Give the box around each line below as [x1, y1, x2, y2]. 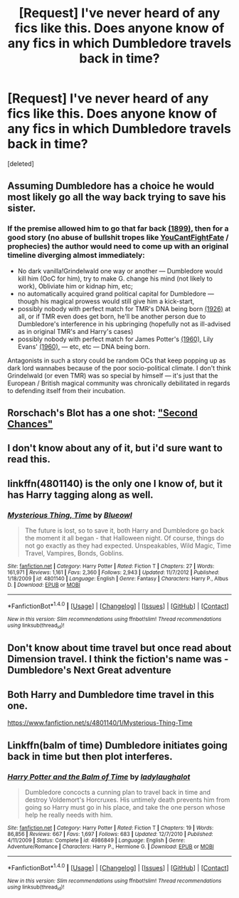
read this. [7, 454, 51, 466]
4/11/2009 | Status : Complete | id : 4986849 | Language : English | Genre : [7, 837, 186, 844]
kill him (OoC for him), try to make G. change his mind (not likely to [17, 274, 213, 283]
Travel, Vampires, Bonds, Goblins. [24, 549, 124, 558]
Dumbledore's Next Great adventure [7, 664, 172, 677]
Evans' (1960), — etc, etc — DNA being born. [17, 342, 151, 350]
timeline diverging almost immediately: [7, 251, 145, 261]
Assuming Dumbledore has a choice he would [7, 180, 215, 192]
